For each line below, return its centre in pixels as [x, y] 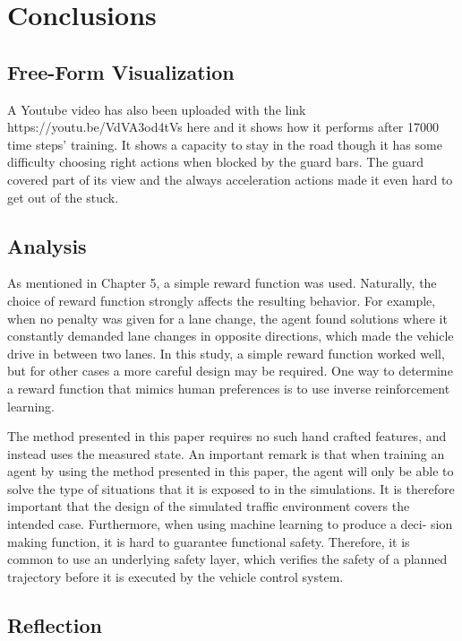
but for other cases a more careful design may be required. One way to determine [230, 371]
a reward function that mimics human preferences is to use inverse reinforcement [229, 388]
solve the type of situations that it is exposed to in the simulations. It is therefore [231, 488]
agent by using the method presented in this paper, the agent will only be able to [231, 471]
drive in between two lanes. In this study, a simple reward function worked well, [226, 353]
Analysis [47, 245]
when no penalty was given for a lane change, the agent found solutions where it [227, 318]
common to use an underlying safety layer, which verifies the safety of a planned [227, 559]
